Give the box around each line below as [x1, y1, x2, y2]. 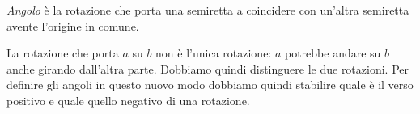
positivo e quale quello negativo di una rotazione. [6, 91, 250, 108]
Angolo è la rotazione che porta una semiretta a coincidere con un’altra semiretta [6, 2, 409, 18]
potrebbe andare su [284, 44, 381, 61]
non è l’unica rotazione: [155, 44, 272, 61]
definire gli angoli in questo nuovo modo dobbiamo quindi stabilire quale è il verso [6, 76, 414, 93]
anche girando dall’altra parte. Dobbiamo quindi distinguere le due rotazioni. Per [6, 60, 409, 77]
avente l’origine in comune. [6, 17, 139, 34]
